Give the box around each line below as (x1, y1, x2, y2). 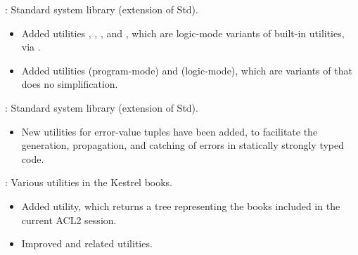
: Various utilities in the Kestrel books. (5, 175, 173, 190)
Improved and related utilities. (21, 236, 153, 251)
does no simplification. (21, 77, 118, 91)
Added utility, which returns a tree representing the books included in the (21, 198, 340, 213)
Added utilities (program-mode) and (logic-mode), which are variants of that (21, 63, 352, 77)
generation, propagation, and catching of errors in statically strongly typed (21, 138, 345, 152)
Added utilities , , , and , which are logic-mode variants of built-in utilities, (21, 25, 345, 40)
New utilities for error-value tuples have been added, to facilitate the (21, 124, 318, 138)
